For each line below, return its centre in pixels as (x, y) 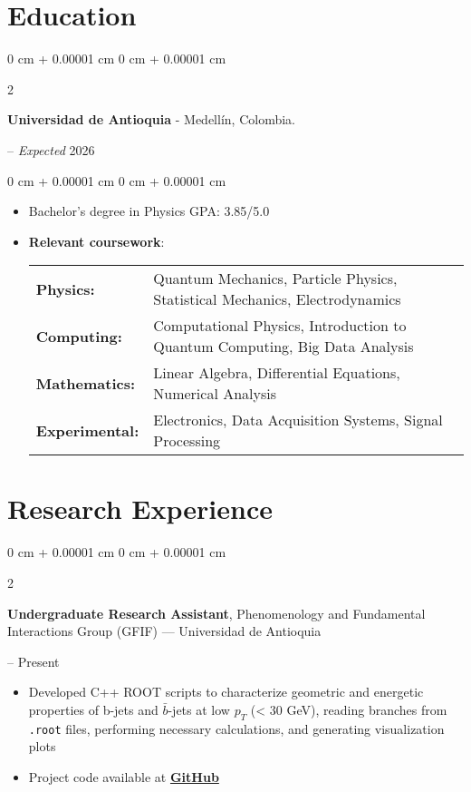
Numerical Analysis (215, 394)
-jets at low (199, 709)
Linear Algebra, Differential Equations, (277, 373)
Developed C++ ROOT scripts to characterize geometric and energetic (226, 692)
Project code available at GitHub (124, 777)
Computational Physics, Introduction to (280, 326)
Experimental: (87, 430)
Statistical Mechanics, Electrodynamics (277, 299)
